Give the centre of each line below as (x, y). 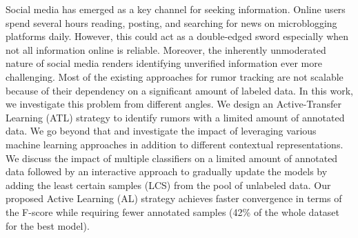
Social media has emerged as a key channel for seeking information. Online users (176, 9)
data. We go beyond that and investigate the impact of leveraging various (161, 131)
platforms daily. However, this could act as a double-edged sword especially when (177, 36)
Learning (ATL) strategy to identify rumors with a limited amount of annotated (175, 117)
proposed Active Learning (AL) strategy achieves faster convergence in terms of (174, 198)
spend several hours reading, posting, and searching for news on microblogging (171, 22)
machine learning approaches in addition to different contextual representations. (175, 144)
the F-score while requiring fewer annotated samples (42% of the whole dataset (173, 211)
